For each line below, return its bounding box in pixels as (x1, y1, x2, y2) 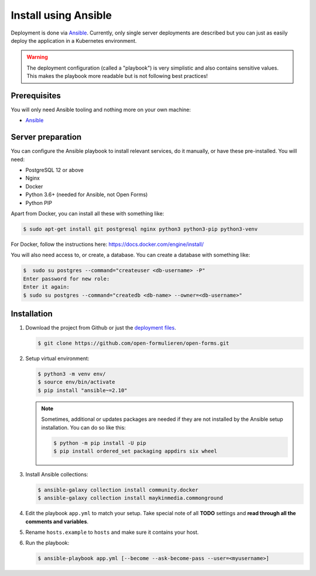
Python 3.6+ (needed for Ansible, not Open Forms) (25, 191, 148, 198)
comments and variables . (25, 518, 89, 525)
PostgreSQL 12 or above (25, 167, 84, 174)
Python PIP (25, 199, 53, 206)
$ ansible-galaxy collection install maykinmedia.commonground (37, 495, 224, 502)
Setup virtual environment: (25, 355, 90, 362)
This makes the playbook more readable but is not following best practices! (26, 73, 208, 80)
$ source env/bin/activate (37, 379, 115, 386)
